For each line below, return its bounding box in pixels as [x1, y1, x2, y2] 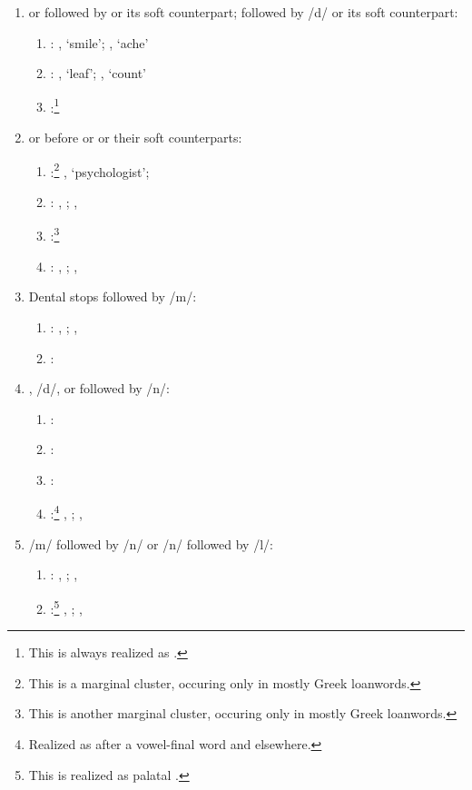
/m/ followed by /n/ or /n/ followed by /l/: [28, 534, 273, 553]
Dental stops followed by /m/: [28, 287, 197, 306]
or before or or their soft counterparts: [28, 128, 242, 147]
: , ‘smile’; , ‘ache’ [50, 33, 149, 52]
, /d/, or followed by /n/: [28, 379, 171, 398]
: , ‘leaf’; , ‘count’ [50, 64, 146, 83]
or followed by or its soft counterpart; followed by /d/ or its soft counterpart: [28, 3, 458, 21]
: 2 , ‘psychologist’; [50, 159, 150, 181]
